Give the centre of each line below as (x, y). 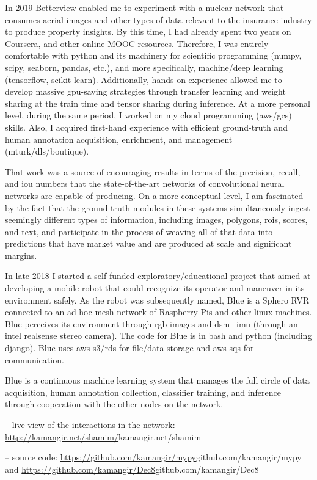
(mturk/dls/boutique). (47, 151)
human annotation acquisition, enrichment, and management (119, 139)
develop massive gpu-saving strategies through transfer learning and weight (145, 91)
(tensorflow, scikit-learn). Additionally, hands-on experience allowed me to (144, 79)
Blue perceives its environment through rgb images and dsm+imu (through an (151, 323)
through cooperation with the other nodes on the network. (114, 404)
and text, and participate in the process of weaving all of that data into (139, 231)
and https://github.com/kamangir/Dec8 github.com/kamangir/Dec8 (132, 469)
